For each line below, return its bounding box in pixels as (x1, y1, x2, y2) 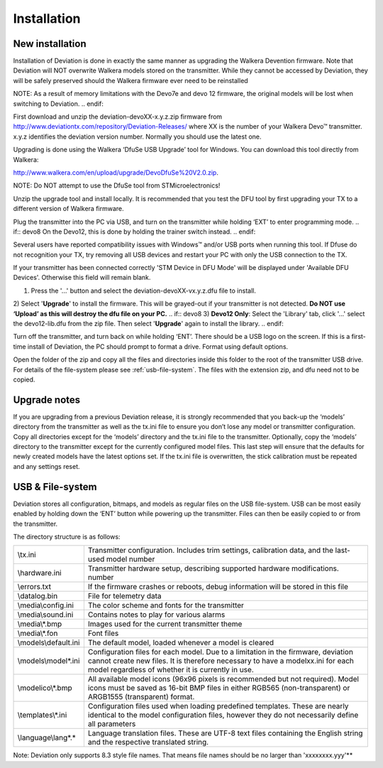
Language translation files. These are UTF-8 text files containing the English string (87, 728, 363, 738)
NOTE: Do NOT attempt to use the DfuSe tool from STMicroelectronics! (13, 181, 221, 190)
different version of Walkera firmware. (13, 205, 124, 213)
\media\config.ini (17, 600, 74, 610)
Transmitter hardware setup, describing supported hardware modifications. (87, 563, 340, 573)
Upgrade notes (13, 394, 81, 406)
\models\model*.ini (17, 656, 80, 666)
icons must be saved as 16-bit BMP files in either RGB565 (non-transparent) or (87, 683, 350, 693)
